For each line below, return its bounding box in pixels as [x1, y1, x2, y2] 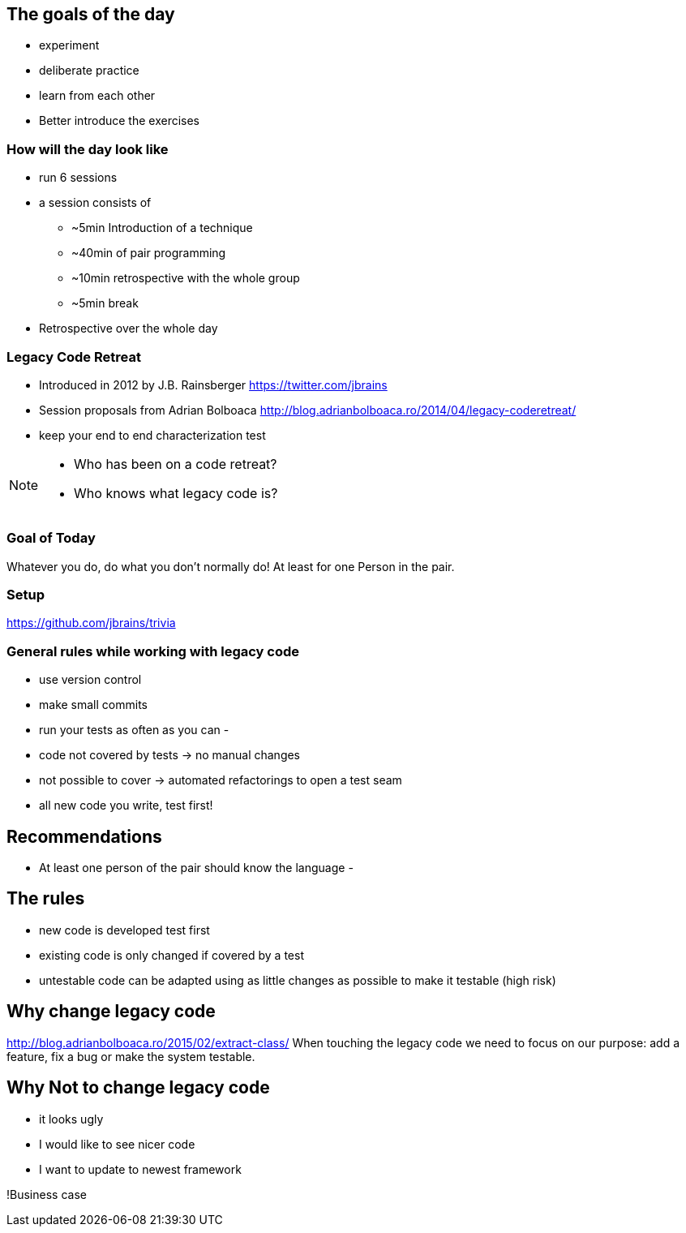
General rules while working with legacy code [6, 642, 300, 659]
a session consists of [39, 195, 152, 210]
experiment [39, 38, 100, 53]
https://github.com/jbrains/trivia [6, 616, 176, 630]
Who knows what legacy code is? [74, 484, 278, 501]
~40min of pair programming [71, 246, 226, 260]
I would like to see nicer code [39, 1136, 195, 1151]
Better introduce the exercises [39, 114, 200, 128]
